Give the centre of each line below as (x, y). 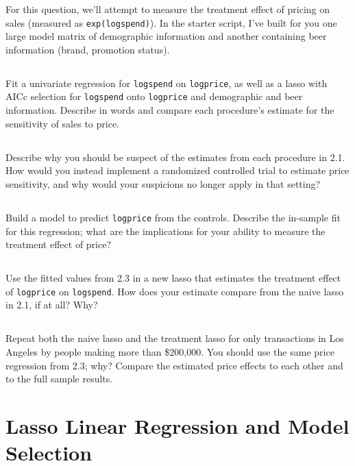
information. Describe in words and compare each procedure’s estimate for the (170, 110)
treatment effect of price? (59, 244)
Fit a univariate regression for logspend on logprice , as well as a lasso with (167, 83)
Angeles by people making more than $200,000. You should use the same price (170, 351)
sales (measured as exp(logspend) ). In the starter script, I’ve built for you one (171, 22)
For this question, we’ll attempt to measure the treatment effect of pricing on (168, 9)
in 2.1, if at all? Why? (52, 305)
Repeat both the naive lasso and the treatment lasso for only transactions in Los (175, 338)
